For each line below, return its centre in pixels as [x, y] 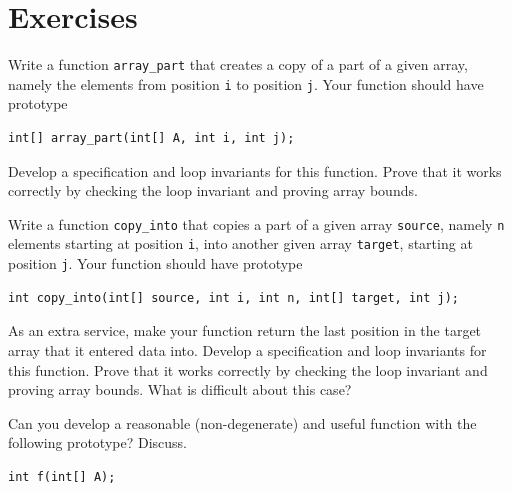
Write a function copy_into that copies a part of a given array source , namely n [256, 223]
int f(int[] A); [62, 476]
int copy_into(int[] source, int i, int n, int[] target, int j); [234, 297]
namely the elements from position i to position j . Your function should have [246, 83]
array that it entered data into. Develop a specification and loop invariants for [247, 349]
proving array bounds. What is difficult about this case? [180, 389]
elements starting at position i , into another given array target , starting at [240, 243]
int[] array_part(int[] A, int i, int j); [151, 138]
